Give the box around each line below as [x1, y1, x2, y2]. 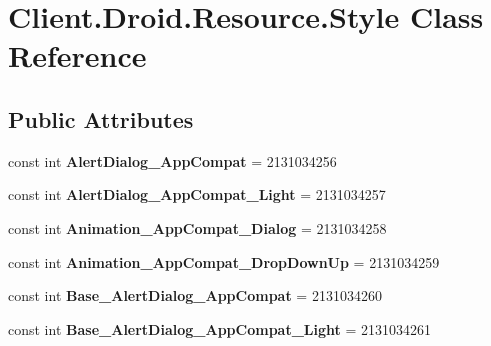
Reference [8, 35, 147, 76]
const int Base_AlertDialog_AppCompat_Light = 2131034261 [8, 318, 432, 339]
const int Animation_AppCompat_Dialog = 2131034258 [8, 217, 387, 238]
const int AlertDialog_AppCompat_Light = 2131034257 [8, 184, 386, 205]
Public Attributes [8, 103, 194, 134]
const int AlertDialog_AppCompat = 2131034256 [8, 150, 337, 171]
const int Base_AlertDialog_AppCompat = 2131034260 [8, 285, 382, 306]
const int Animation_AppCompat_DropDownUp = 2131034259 [8, 251, 440, 272]
